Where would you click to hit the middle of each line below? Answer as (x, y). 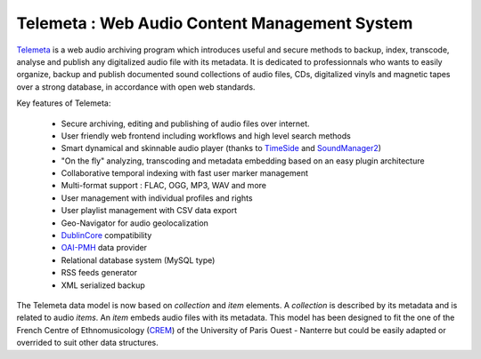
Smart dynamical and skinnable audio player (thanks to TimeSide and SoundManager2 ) (221, 148)
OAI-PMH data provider (104, 248)
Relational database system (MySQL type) (138, 260)
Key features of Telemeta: (64, 103)
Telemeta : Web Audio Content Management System (215, 23)
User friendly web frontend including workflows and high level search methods (206, 136)
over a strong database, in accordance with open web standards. (136, 87)
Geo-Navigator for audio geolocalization (135, 223)
